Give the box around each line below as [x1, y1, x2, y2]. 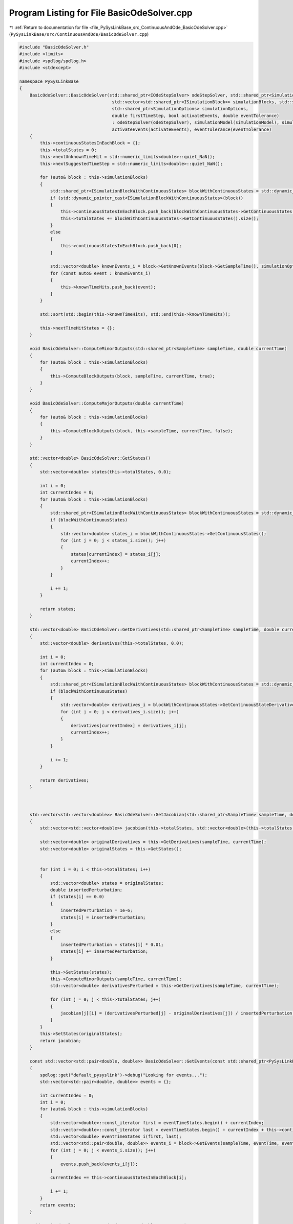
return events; [40, 1202, 77, 1208]
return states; [40, 606, 77, 612]
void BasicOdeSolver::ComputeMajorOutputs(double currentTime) [29, 400, 185, 406]
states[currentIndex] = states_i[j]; [71, 551, 161, 557]
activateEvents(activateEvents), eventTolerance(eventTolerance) [112, 126, 272, 132]
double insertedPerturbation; [50, 887, 123, 893]
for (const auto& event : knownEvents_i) [50, 270, 151, 276]
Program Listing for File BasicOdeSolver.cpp [9, 7, 193, 18]
